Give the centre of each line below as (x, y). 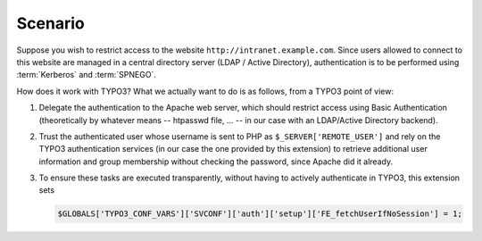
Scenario (50, 23)
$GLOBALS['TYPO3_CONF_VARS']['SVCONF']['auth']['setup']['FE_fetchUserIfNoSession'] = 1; (260, 214)
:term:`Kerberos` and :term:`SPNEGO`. (86, 75)
